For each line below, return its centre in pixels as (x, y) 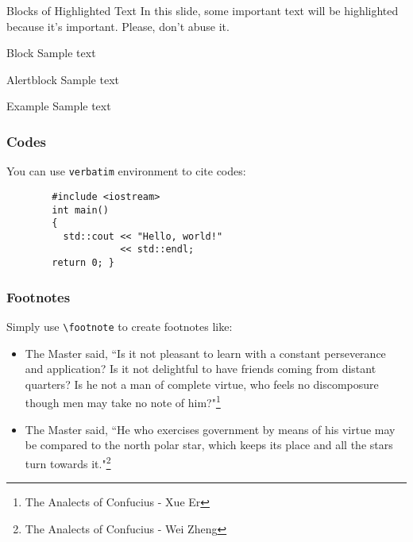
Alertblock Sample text (63, 79)
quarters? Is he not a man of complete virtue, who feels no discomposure (202, 384)
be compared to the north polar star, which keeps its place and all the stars (209, 445)
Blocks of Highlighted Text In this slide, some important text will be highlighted (203, 10)
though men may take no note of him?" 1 (123, 402)
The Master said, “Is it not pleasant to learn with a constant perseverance (205, 353)
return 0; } (83, 263)
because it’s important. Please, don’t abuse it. (118, 26)
